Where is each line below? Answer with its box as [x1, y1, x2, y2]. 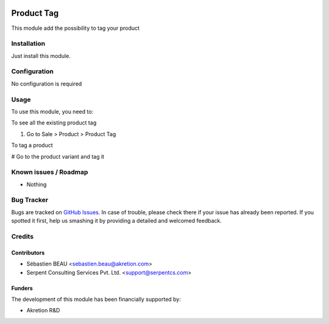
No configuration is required [11, 80, 82, 87]
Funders [11, 284, 33, 292]
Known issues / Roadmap [11, 168, 88, 176]
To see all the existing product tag [11, 119, 97, 126]
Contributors [11, 249, 45, 256]
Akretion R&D [26, 307, 60, 314]
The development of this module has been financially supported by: [11, 295, 181, 303]
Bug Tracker [11, 196, 49, 204]
